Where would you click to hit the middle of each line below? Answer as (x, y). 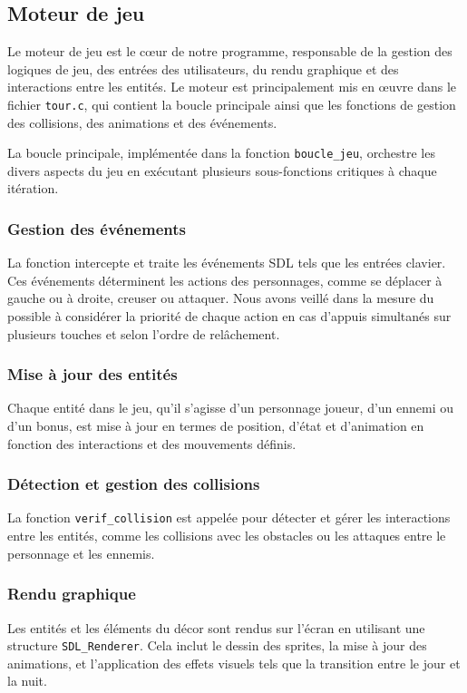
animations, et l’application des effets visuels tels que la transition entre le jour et (234, 663)
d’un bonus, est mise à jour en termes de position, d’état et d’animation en (216, 426)
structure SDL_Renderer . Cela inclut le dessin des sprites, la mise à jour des (217, 645)
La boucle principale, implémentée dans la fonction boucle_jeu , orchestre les (221, 153)
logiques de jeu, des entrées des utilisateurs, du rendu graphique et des (203, 68)
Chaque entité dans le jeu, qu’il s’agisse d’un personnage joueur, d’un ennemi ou (231, 408)
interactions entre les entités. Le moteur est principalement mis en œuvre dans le (232, 87)
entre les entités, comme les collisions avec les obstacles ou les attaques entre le (227, 536)
